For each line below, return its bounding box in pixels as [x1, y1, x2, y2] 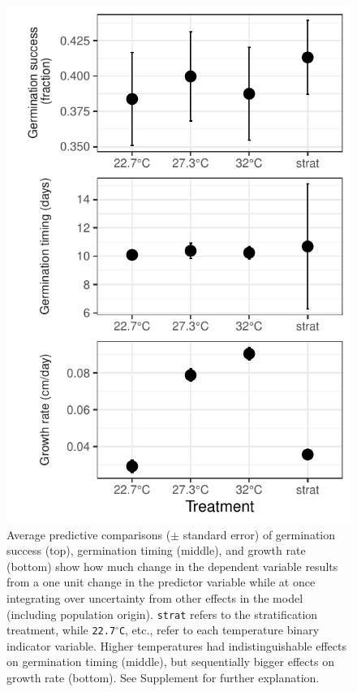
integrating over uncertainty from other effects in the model [6, 589, 303, 606]
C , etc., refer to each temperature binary [118, 621, 320, 638]
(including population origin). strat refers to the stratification [6, 605, 318, 622]
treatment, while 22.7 [6, 621, 116, 638]
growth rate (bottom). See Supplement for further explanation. [6, 669, 320, 686]
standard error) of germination [183, 525, 336, 543]
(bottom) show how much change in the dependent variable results [6, 557, 338, 574]
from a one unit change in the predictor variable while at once [6, 573, 316, 590]
